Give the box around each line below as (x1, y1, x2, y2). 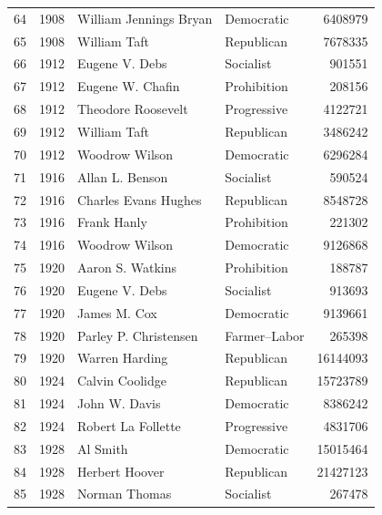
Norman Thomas (77, 484, 172, 503)
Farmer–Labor (225, 325, 305, 345)
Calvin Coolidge (77, 371, 167, 390)
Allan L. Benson (77, 167, 168, 186)
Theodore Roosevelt (77, 99, 188, 118)
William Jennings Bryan (77, 8, 213, 27)
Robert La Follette (77, 416, 181, 435)
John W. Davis (77, 394, 161, 413)
